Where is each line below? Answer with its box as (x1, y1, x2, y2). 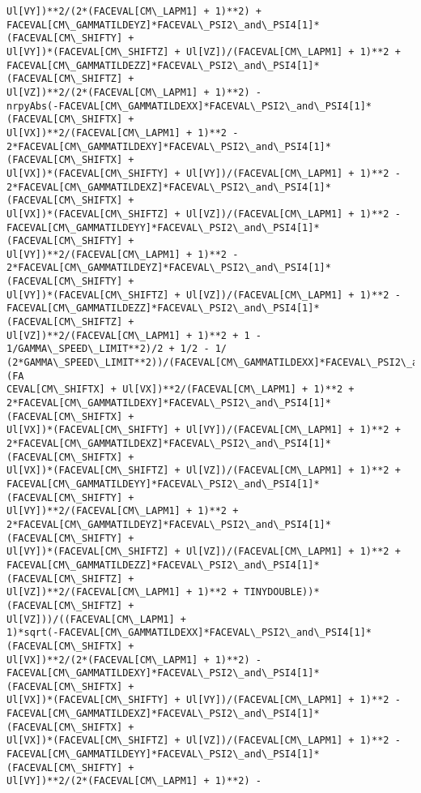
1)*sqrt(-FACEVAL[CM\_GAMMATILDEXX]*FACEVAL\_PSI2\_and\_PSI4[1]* (6, 627, 372, 639)
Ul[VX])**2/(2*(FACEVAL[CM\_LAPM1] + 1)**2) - (6, 654, 262, 666)
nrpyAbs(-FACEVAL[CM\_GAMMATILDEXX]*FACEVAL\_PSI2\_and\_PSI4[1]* (6, 100, 372, 112)
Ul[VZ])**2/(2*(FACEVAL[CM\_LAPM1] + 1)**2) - (6, 86, 262, 98)
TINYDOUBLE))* (244, 586, 320, 598)
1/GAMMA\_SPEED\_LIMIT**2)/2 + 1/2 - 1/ (6, 343, 228, 355)
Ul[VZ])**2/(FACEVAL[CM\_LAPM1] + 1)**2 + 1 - (6, 329, 262, 341)
